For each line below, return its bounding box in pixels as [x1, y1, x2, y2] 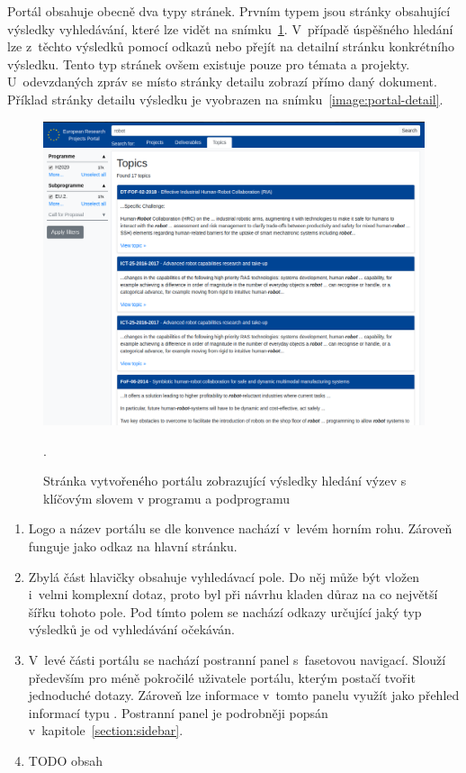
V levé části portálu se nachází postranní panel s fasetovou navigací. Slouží [28, 650, 446, 668]
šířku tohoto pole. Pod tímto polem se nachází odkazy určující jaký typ [28, 602, 422, 621]
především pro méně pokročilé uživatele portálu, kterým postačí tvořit [28, 668, 416, 687]
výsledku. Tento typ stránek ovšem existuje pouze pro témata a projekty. [7, 54, 410, 73]
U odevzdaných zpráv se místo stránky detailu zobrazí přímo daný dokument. [7, 72, 437, 91]
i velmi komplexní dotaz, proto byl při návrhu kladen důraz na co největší [28, 585, 438, 604]
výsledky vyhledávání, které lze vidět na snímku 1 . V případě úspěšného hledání [7, 19, 453, 38]
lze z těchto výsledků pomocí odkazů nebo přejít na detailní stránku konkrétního [7, 37, 454, 56]
